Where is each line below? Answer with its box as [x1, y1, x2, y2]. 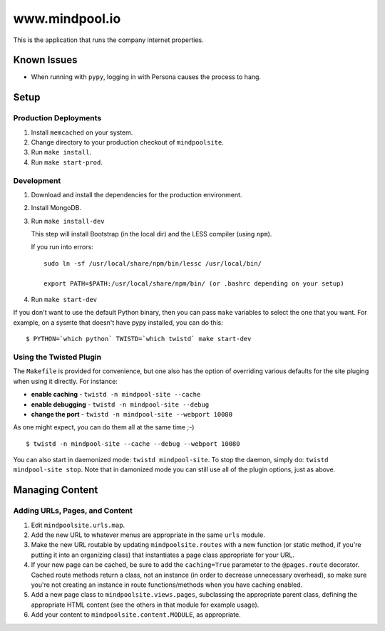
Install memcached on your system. [31, 128, 133, 137]
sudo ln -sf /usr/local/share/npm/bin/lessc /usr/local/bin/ [43, 259, 262, 267]
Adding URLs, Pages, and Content [13, 506, 133, 516]
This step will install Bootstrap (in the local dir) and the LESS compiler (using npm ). [31, 230, 272, 239]
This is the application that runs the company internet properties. [13, 36, 204, 44]
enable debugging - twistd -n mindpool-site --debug [31, 400, 210, 409]
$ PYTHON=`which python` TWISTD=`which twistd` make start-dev [26, 335, 252, 343]
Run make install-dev [31, 217, 105, 225]
